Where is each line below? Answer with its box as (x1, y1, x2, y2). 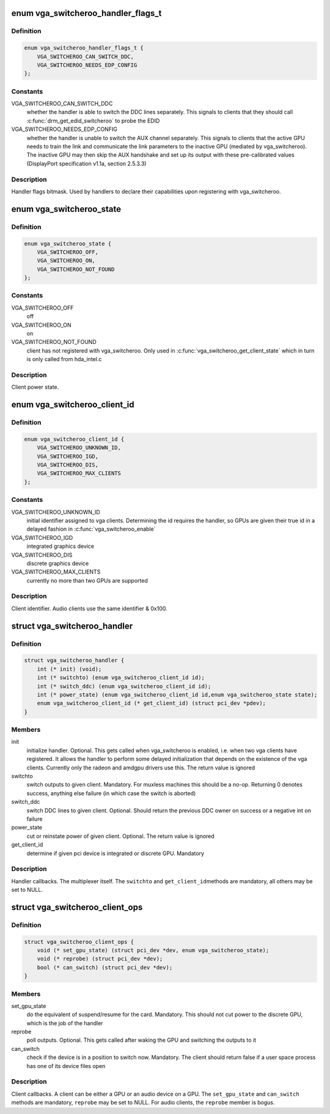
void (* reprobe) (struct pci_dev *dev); (37, 955, 163, 962)
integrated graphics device (26, 542, 95, 550)
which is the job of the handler (26, 1019, 103, 1026)
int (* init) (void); (37, 665, 102, 673)
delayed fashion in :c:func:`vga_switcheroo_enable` (26, 525, 156, 533)
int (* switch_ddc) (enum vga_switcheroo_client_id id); (37, 682, 211, 690)
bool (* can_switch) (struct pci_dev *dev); (37, 964, 173, 971)
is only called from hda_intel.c (26, 356, 102, 363)
